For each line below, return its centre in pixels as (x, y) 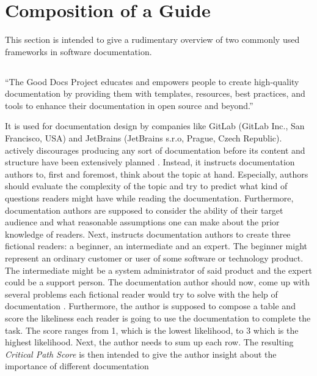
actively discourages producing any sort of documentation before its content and (155, 150)
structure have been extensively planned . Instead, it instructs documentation (150, 162)
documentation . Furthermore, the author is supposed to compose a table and (150, 306)
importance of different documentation (77, 366)
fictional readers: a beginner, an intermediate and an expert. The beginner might (156, 246)
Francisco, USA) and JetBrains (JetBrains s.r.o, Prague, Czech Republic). (144, 138)
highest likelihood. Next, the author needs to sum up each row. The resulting (149, 342)
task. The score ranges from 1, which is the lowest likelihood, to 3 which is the (152, 330)
